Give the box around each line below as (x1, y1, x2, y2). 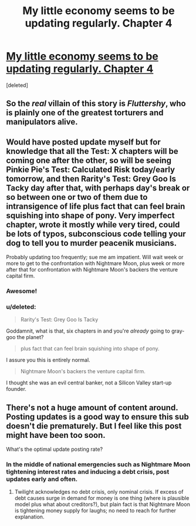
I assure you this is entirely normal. (6, 357, 90, 364)
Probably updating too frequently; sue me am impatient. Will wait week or (6, 254, 184, 261)
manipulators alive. (6, 117, 78, 127)
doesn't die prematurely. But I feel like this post (6, 421, 182, 431)
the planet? (16, 334, 44, 341)
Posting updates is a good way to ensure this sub (6, 411, 189, 421)
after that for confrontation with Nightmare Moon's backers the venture (6, 266, 178, 273)
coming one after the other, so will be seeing (6, 155, 172, 165)
